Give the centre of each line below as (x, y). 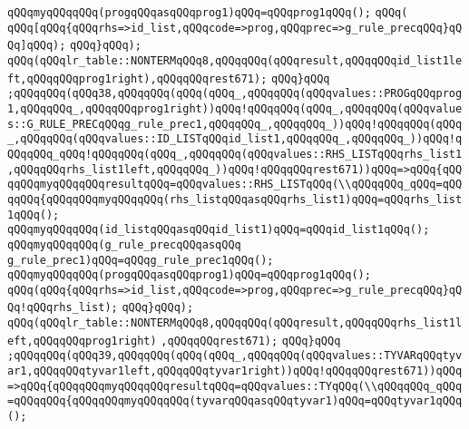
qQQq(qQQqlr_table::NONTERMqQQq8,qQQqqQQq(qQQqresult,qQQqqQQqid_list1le (235, 60)
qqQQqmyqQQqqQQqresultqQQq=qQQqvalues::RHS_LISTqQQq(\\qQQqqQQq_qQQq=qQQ (235, 185)
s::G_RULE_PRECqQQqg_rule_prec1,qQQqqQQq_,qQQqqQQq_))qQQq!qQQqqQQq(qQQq (235, 124)
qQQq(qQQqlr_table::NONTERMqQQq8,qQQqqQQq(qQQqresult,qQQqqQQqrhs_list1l (235, 323)
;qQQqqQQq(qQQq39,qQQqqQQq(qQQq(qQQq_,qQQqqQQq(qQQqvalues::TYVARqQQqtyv (235, 356)
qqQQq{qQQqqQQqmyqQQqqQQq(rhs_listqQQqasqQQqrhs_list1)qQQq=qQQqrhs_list (235, 199)
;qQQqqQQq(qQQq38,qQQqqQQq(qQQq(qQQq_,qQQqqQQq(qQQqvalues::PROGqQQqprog (235, 94)
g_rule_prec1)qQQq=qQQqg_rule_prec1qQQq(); (141, 260)
